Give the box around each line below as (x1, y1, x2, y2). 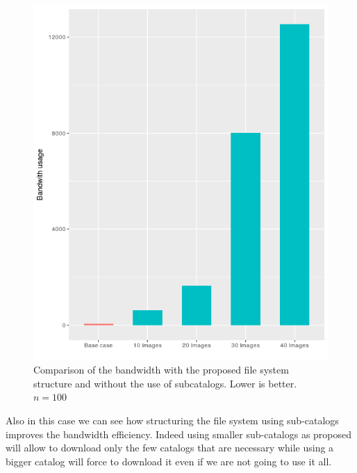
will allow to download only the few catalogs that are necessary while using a (6, 440, 334, 455)
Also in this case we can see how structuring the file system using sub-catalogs (6, 413, 339, 428)
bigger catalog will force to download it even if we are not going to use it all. (6, 454, 332, 468)
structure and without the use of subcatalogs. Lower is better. (33, 376, 297, 390)
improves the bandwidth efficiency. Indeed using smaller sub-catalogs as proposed (6, 426, 352, 441)
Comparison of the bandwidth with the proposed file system (33, 362, 289, 377)
